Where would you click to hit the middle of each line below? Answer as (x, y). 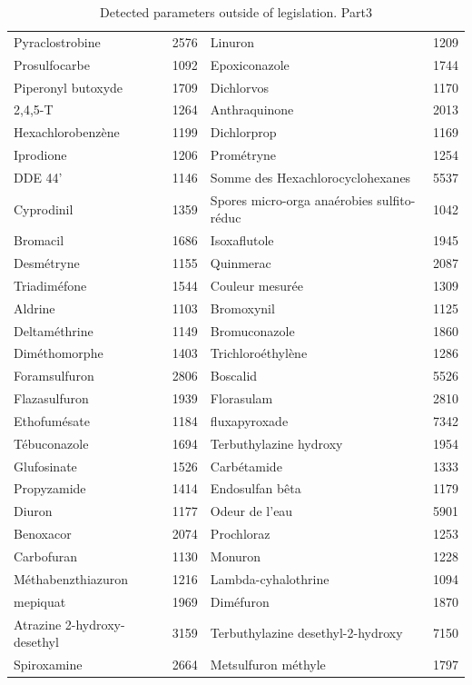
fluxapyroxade (249, 420)
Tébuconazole (51, 443)
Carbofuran (46, 556)
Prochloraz (240, 534)
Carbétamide (246, 466)
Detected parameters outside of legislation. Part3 (236, 12)
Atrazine (38, 624)
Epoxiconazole (250, 64)
